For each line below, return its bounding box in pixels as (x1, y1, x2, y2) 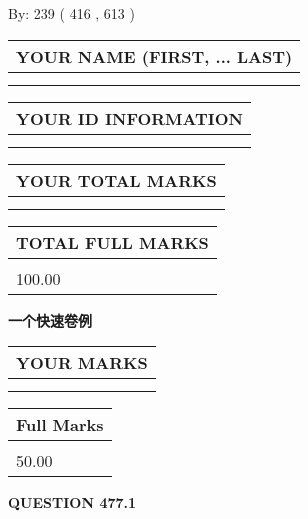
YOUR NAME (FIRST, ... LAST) (16, 44, 293, 68)
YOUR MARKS (16, 351, 148, 375)
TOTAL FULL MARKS (16, 230, 209, 254)
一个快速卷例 (8, 309, 92, 330)
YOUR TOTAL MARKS (16, 168, 217, 192)
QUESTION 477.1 (8, 492, 137, 513)
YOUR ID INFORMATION (16, 106, 243, 130)
